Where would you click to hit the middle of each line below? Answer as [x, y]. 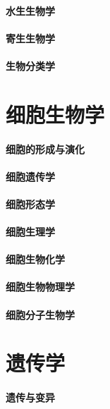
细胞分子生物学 [40, 314]
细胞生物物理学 [40, 287]
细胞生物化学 [35, 259]
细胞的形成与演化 [45, 148]
